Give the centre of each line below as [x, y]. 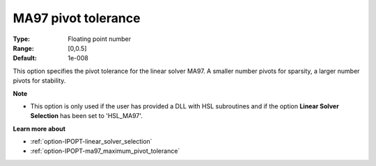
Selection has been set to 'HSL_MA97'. [86, 116]
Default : [25, 58]
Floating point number [100, 39]
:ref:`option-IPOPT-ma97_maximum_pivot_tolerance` [105, 151]
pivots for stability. [39, 81]
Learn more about [39, 128]
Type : [22, 39]
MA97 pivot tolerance [77, 18]
